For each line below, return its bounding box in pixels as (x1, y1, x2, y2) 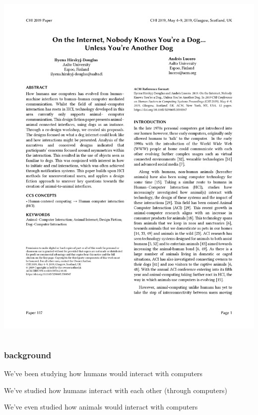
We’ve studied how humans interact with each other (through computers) (4, 385, 227, 395)
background (4, 348, 52, 361)
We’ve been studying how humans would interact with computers (4, 368, 203, 379)
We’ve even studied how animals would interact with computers (4, 402, 198, 412)
